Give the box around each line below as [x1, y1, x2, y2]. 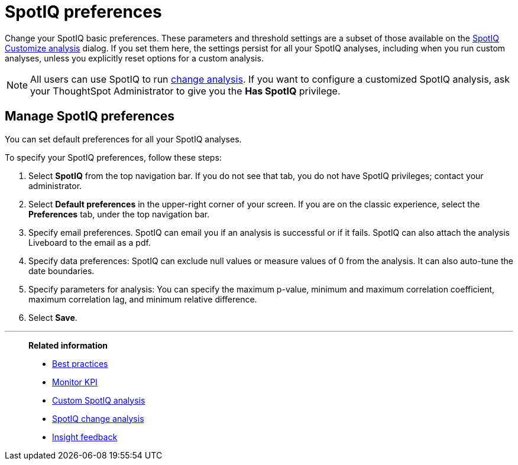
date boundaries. [28, 265, 95, 276]
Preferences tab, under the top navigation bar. [28, 209, 210, 219]
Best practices [52, 358, 108, 369]
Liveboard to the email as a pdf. [28, 237, 151, 248]
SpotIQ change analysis [52, 413, 144, 424]
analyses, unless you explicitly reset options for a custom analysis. [5, 53, 264, 63]
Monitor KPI [52, 376, 98, 387]
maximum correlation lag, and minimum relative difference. [28, 294, 257, 304]
